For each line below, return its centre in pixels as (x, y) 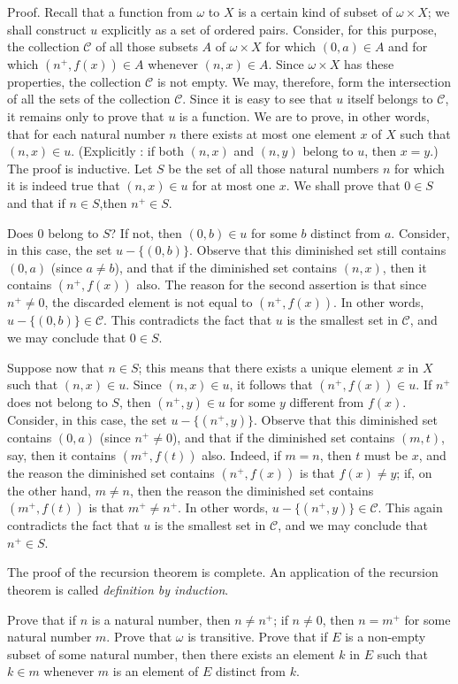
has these (369, 63)
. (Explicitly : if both (128, 151)
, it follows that (271, 384)
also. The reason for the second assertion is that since (282, 284)
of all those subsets (147, 46)
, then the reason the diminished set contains (252, 490)
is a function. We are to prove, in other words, (304, 115)
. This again (410, 507)
